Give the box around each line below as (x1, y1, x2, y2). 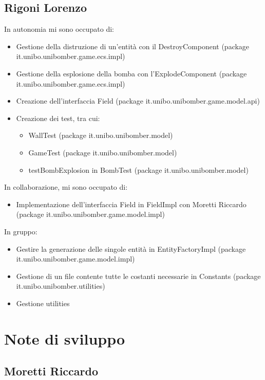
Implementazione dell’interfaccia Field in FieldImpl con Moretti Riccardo (16, 198, 247, 209)
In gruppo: (4, 226, 37, 236)
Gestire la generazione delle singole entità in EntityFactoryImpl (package (16, 243, 246, 254)
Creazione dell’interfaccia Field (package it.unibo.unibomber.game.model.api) (16, 95, 260, 106)
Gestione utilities (16, 297, 70, 308)
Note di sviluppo (4, 328, 125, 349)
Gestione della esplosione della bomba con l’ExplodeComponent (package (16, 68, 247, 78)
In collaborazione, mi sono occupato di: (4, 182, 128, 192)
